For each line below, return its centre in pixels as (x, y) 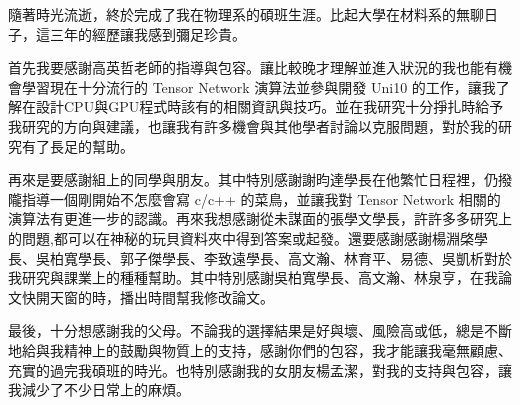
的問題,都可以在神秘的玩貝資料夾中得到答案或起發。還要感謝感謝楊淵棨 (241, 237)
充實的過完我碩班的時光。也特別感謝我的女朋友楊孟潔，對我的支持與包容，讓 (260, 369)
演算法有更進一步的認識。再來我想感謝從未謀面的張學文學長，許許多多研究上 (260, 218)
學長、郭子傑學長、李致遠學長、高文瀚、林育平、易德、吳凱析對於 (294, 257)
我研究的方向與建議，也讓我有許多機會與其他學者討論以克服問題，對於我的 (253, 125)
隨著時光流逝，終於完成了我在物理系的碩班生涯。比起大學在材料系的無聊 (246, 14)
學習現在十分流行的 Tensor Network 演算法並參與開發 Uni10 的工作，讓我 (258, 86)
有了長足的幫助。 (77, 145)
